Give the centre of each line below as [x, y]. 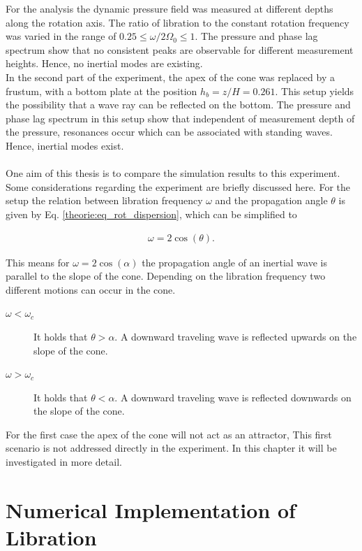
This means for [38, 262]
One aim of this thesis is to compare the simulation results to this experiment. [173, 173]
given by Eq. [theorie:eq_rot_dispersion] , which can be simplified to [151, 214]
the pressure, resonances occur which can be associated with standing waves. [169, 132]
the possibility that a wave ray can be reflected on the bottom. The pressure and [178, 105]
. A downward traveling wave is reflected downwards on [233, 397]
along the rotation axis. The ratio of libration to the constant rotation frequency [178, 22]
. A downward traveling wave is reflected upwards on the [236, 336]
